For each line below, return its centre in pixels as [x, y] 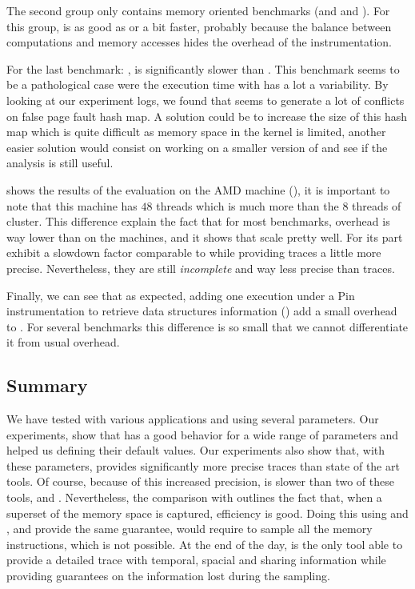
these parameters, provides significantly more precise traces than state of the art [203, 465]
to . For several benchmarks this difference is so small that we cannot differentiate [207, 326]
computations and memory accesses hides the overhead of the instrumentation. [199, 42]
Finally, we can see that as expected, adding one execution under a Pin [181, 295]
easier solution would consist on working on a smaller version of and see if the [197, 147]
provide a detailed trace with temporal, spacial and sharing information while [196, 560]
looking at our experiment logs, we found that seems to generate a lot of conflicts [206, 100]
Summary [47, 385]
